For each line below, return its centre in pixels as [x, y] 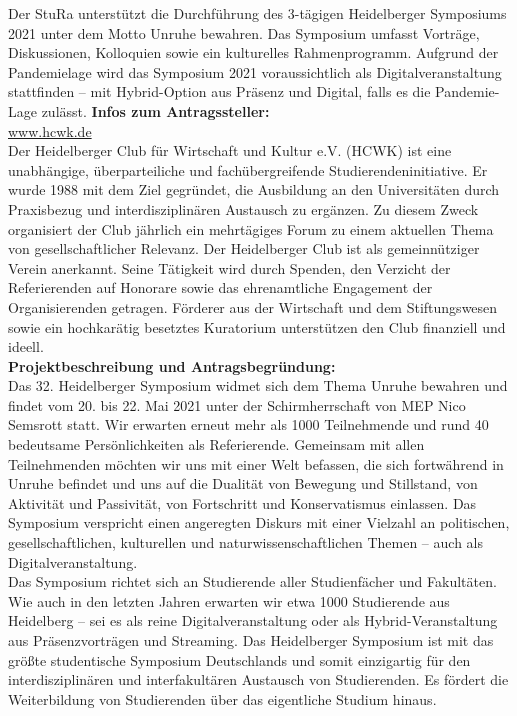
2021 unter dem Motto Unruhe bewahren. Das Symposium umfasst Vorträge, [244, 32]
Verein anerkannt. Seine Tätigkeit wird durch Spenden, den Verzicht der [229, 267]
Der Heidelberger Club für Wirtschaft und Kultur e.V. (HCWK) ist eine [230, 150]
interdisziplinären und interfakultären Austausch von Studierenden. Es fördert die [258, 679]
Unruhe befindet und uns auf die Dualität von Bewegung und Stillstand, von [243, 483]
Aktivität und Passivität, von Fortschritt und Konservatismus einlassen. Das [242, 502]
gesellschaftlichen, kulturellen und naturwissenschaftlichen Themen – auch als [245, 542]
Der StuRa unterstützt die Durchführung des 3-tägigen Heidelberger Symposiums [257, 13]
